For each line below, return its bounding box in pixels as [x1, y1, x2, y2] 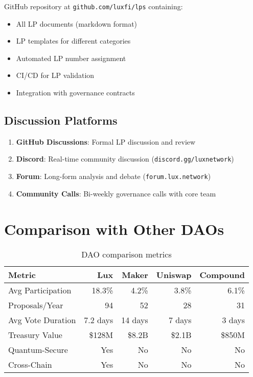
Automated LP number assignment [16, 52, 126, 63]
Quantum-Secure [8, 344, 68, 356]
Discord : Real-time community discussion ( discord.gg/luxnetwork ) [16, 153, 234, 164]
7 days [169, 314, 192, 326]
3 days [222, 314, 245, 326]
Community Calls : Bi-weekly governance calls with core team [16, 188, 216, 199]
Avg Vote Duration [8, 314, 76, 326]
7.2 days [84, 314, 113, 326]
